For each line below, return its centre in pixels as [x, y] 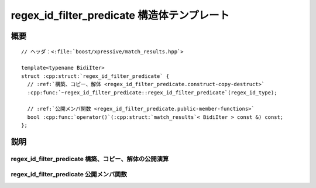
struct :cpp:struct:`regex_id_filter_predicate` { [95, 76]
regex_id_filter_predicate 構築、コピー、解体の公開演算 [90, 159]
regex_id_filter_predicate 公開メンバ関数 [69, 175]
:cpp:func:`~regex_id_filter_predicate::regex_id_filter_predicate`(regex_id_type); [152, 93]
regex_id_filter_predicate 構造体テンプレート [120, 15]
